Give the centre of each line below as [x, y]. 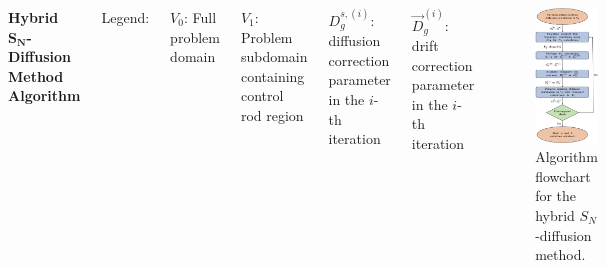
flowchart [563, 175]
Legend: [125, 17]
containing [272, 75]
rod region [272, 114]
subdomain [274, 56]
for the [556, 195]
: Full [200, 17]
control [262, 95]
